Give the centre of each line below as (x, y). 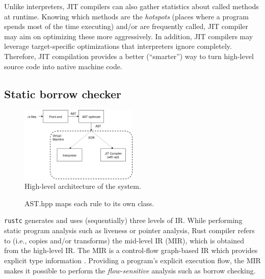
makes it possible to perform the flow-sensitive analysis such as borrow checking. (130, 270)
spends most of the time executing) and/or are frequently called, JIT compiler (126, 26)
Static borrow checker (63, 93)
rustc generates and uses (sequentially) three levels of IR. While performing (123, 220)
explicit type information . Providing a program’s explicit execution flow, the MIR (132, 260)
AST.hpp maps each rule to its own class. (89, 203)
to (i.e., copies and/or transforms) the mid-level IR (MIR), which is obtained (124, 240)
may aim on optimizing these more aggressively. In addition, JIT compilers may (129, 36)
